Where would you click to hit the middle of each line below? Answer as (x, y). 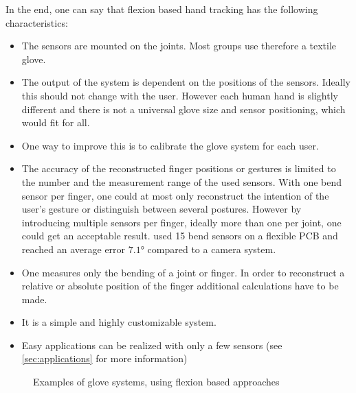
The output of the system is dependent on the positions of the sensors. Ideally (186, 82)
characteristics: (37, 22)
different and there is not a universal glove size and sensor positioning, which (183, 109)
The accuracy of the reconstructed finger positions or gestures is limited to (179, 168)
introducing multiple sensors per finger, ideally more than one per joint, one (181, 222)
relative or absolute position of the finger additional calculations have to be (180, 286)
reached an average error (74, 249)
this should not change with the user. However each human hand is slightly (180, 95)
